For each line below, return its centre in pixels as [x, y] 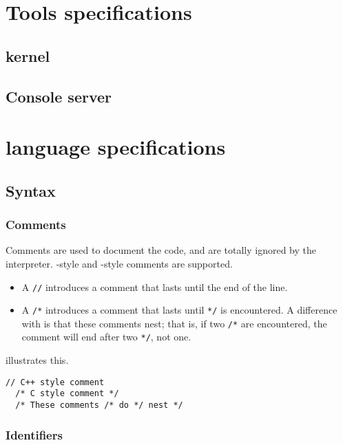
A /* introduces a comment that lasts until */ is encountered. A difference [179, 310]
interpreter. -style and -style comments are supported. [119, 263]
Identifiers [34, 434]
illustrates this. [37, 360]
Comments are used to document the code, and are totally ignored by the [161, 250]
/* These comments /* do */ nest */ [99, 405]
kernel [28, 55]
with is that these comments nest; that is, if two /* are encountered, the [174, 323]
